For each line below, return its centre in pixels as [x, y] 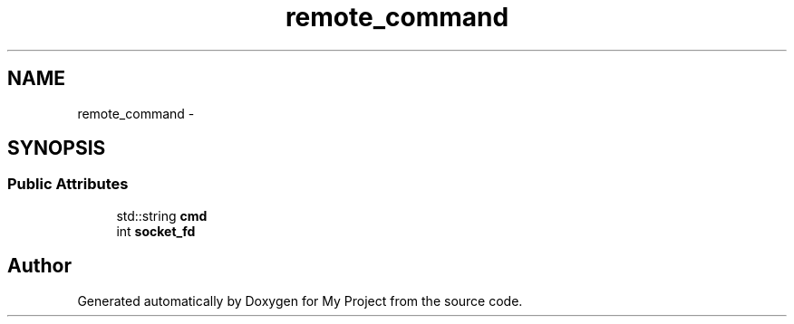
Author [39, 266]
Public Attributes [68, 184]
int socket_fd [156, 231]
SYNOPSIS [57, 148]
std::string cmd [162, 215]
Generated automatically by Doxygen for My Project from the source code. [300, 300]
